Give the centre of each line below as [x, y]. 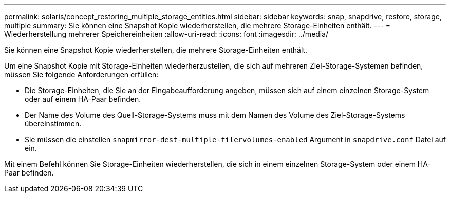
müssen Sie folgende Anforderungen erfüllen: [81, 74]
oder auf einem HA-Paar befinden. [83, 99]
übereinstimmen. [53, 124]
